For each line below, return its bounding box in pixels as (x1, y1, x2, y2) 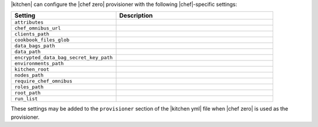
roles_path (14, 84, 44, 91)
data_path (14, 49, 41, 55)
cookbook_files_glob (14, 37, 70, 44)
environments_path (14, 61, 64, 67)
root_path (14, 90, 41, 96)
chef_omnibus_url (14, 25, 61, 32)
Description (119, 12, 153, 20)
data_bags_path (14, 43, 55, 49)
